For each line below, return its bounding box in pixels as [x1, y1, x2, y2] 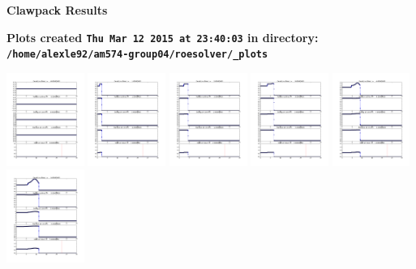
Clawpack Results [6, 2, 108, 18]
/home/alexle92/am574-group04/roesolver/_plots [6, 49, 268, 61]
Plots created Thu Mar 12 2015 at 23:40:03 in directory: [6, 28, 319, 45]
